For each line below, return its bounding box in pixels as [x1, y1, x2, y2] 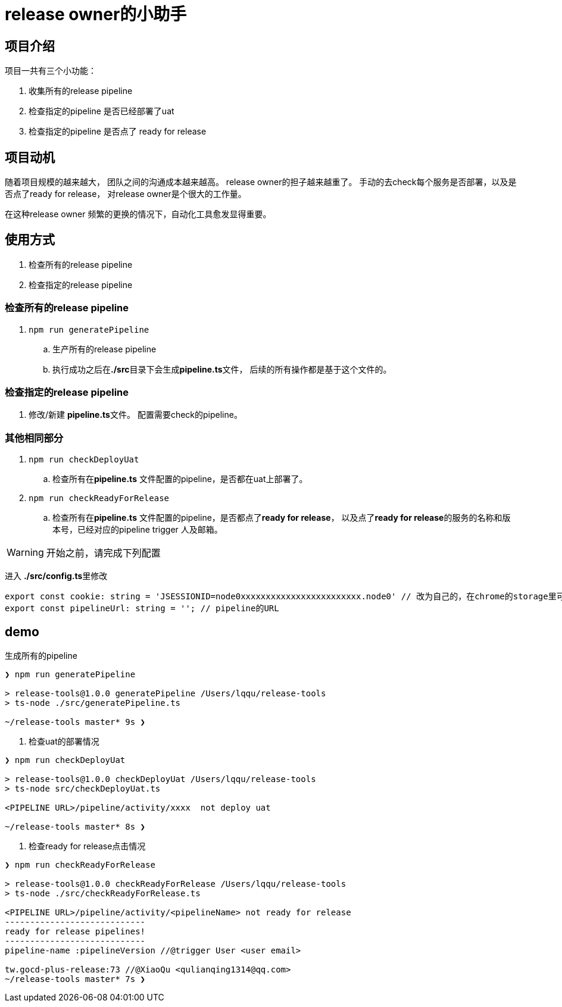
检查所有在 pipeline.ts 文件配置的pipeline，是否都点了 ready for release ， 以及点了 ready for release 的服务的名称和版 [52, 512, 511, 523]
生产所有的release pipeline [52, 343, 157, 354]
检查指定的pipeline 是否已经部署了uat [29, 106, 174, 117]
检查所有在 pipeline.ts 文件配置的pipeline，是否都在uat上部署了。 [52, 474, 308, 484]
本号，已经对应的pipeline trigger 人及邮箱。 [52, 524, 223, 535]
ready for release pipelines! [5, 926, 146, 936]
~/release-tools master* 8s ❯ [5, 821, 146, 831]
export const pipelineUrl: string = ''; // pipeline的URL [5, 603, 279, 614]
